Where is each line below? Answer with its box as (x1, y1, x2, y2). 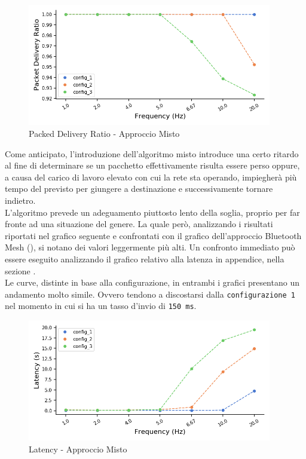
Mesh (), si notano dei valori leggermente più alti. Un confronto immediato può (5, 241, 295, 253)
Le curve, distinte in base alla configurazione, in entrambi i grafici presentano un (5, 276, 299, 289)
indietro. (5, 194, 36, 206)
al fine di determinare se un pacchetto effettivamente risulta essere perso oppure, (5, 159, 300, 172)
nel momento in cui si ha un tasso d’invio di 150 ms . (5, 299, 197, 312)
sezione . (5, 264, 36, 277)
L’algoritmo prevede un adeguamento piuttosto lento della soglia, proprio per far (5, 206, 300, 218)
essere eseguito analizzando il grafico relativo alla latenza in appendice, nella (5, 252, 284, 265)
